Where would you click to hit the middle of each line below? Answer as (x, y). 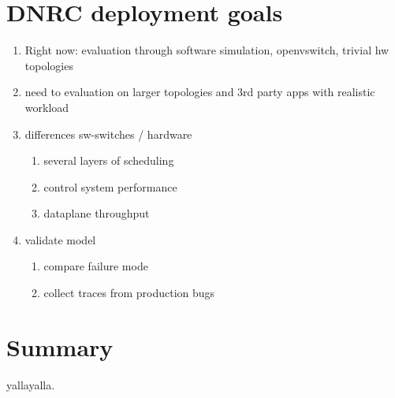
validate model (60, 239)
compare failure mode (96, 266)
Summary (60, 346)
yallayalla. (31, 384)
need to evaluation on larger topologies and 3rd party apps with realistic (200, 92)
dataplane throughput (97, 213)
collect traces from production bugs (129, 293)
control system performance (110, 186)
